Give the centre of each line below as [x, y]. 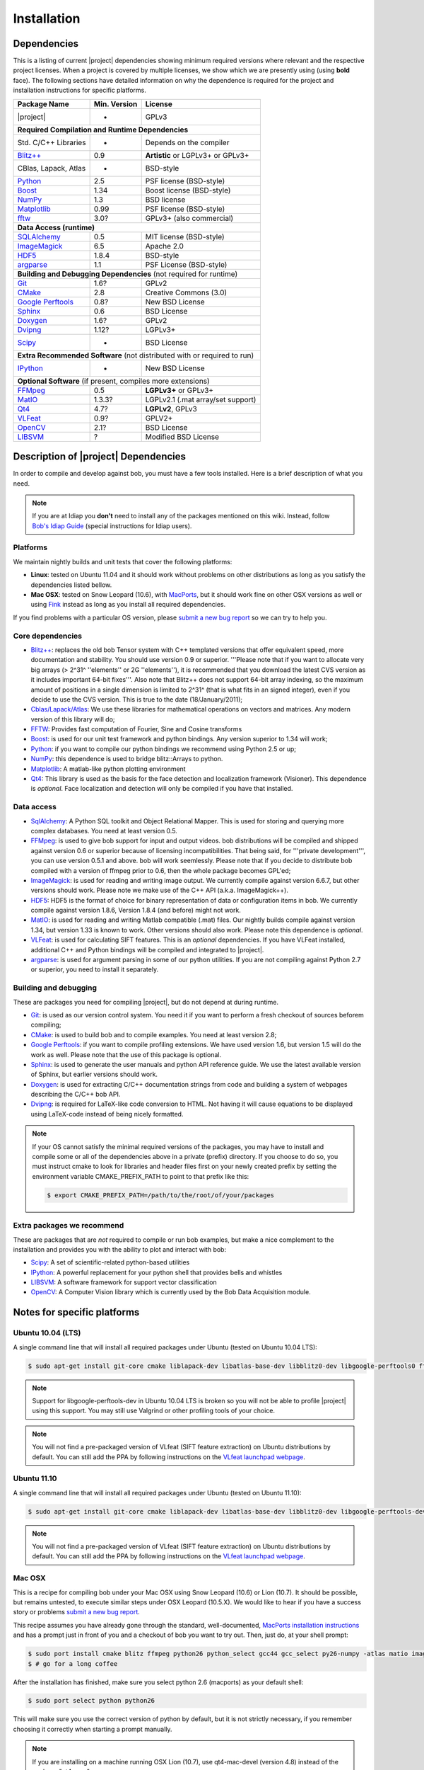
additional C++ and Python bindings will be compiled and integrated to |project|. [147, 949]
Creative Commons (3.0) [186, 292]
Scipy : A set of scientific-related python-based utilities [110, 1262]
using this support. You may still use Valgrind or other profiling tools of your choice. [154, 1411]
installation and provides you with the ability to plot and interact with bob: [119, 1249]
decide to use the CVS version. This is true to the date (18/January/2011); [137, 699]
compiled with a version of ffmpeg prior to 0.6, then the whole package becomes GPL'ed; [161, 870]
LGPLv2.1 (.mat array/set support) [201, 399]
